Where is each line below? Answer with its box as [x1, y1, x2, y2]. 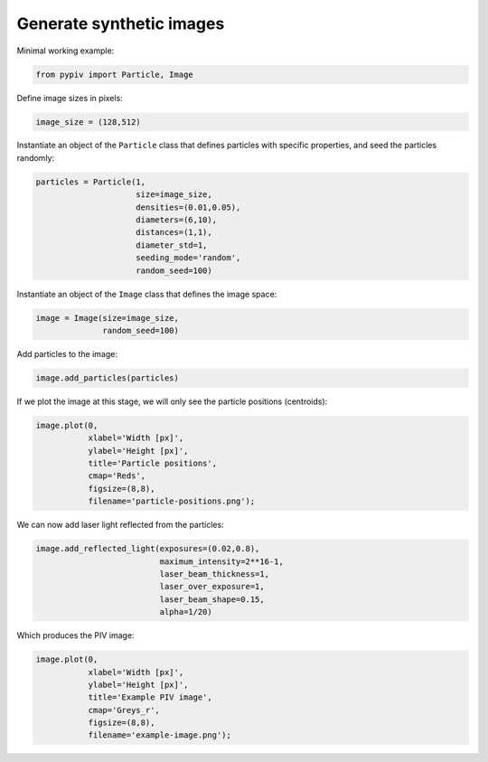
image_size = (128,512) [35, 117, 142, 127]
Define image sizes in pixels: [16, 92, 124, 103]
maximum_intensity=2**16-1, [159, 556, 284, 567]
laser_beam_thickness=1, [159, 569, 270, 579]
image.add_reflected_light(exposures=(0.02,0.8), [35, 543, 260, 554]
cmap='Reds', [88, 471, 146, 481]
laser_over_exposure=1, [159, 581, 266, 592]
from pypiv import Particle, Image [35, 69, 193, 80]
